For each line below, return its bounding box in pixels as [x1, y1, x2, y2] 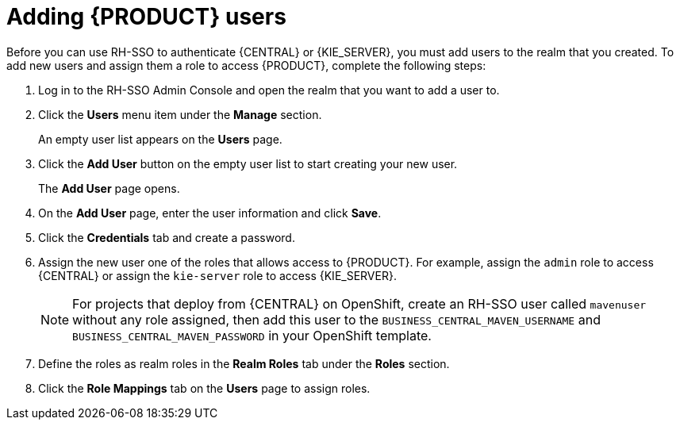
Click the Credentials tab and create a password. [38, 230, 295, 244]
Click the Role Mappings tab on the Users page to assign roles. [38, 381, 371, 395]
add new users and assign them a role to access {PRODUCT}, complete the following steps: [6, 58, 486, 72]
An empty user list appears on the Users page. [38, 132, 282, 146]
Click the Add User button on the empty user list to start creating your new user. [38, 156, 458, 171]
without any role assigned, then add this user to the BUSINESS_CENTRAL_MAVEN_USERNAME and [72, 311, 601, 328]
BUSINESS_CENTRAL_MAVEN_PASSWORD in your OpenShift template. [72, 327, 432, 343]
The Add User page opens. [38, 181, 180, 195]
